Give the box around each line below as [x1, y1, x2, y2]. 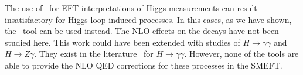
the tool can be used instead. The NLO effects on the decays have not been [5, 25, 279, 37]
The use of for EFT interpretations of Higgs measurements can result [5, 2, 257, 13]
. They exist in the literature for [34, 47, 154, 60]
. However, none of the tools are [184, 47, 299, 60]
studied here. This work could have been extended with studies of [5, 36, 240, 48]
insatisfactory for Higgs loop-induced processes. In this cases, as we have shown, [5, 13, 292, 25]
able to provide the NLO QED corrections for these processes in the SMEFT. [5, 59, 282, 71]
